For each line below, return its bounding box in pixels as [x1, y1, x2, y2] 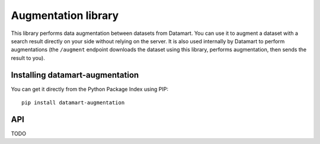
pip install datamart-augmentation [21, 100, 125, 106]
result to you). [11, 54, 46, 62]
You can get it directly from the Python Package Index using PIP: [11, 85, 169, 92]
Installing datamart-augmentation [11, 70, 139, 80]
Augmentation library [11, 9, 119, 22]
